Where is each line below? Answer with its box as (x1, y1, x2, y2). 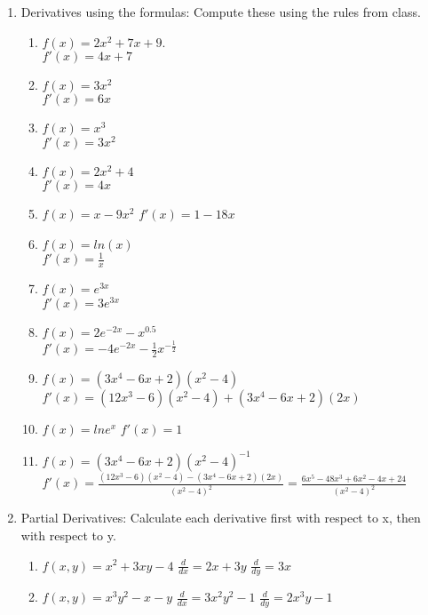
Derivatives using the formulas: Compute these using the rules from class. (20, 3, 421, 20)
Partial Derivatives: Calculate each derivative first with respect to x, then (20, 508, 421, 527)
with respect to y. (20, 525, 116, 544)
